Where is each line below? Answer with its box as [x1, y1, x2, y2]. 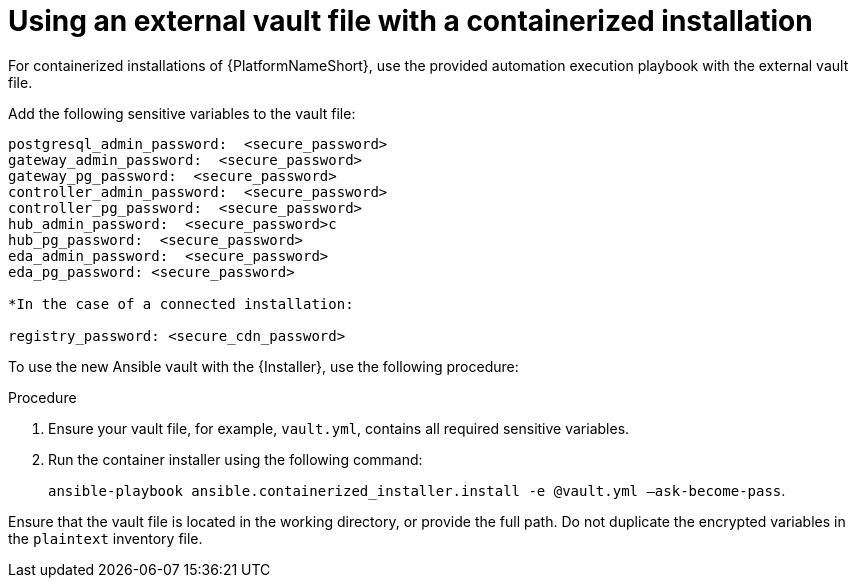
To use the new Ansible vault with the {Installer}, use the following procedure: [8, 357, 519, 375]
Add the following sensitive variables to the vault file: [8, 104, 356, 122]
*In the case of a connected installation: [8, 295, 354, 312]
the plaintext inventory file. [8, 529, 203, 547]
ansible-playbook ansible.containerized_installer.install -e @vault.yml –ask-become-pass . [48, 481, 786, 499]
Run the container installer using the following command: [48, 450, 423, 468]
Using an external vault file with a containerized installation [8, 4, 813, 38]
